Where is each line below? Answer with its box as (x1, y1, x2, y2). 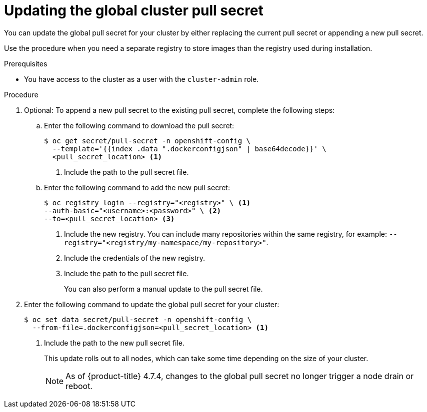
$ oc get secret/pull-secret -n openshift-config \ (44, 136, 251, 145)
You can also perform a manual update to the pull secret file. (64, 284, 263, 293)
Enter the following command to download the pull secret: (44, 121, 234, 130)
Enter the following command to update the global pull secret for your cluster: (24, 300, 279, 309)
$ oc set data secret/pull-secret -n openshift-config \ (24, 315, 252, 324)
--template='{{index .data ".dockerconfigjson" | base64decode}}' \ (52, 144, 326, 153)
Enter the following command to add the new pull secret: (44, 183, 230, 192)
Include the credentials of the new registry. (64, 253, 205, 262)
